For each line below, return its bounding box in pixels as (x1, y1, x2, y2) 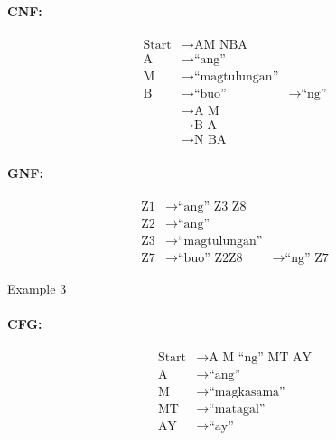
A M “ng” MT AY (209, 351, 313, 365)
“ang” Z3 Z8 (178, 200, 247, 213)
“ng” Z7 (285, 251, 329, 265)
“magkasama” (209, 386, 285, 399)
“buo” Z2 (178, 251, 229, 265)
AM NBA (193, 38, 247, 51)
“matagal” (209, 403, 266, 417)
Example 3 (7, 278, 67, 297)
